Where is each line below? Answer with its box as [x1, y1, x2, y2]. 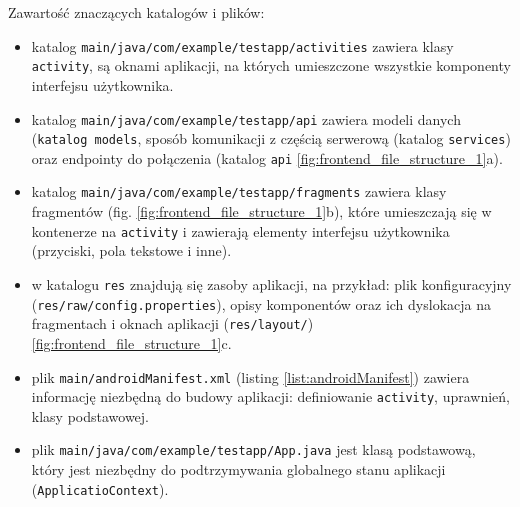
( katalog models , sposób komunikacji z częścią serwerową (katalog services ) [31, 128, 511, 149]
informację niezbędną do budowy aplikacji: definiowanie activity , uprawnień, [31, 386, 511, 407]
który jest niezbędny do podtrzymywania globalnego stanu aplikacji [31, 459, 446, 480]
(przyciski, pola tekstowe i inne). [31, 240, 232, 261]
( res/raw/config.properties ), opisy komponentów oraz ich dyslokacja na [31, 293, 491, 314]
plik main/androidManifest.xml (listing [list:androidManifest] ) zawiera [31, 366, 470, 387]
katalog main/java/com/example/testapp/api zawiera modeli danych [31, 108, 461, 129]
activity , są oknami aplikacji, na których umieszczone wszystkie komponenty [31, 55, 511, 76]
